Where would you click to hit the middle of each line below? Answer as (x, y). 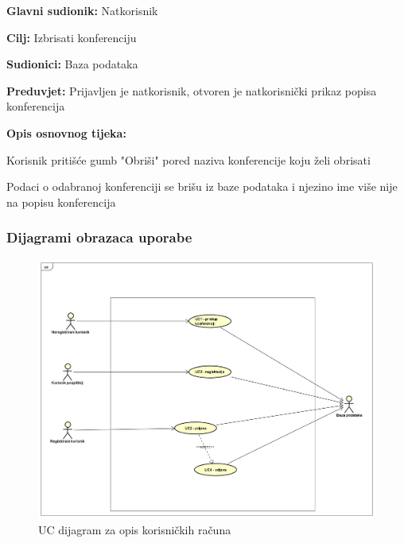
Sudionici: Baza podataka (72, 64)
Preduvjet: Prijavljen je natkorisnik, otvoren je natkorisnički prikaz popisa (192, 90)
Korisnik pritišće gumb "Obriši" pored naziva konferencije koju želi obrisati (188, 159)
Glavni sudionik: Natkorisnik (82, 10)
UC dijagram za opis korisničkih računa (135, 529)
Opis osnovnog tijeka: (66, 132)
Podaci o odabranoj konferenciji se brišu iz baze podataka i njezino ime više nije (202, 186)
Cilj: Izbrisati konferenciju (72, 37)
